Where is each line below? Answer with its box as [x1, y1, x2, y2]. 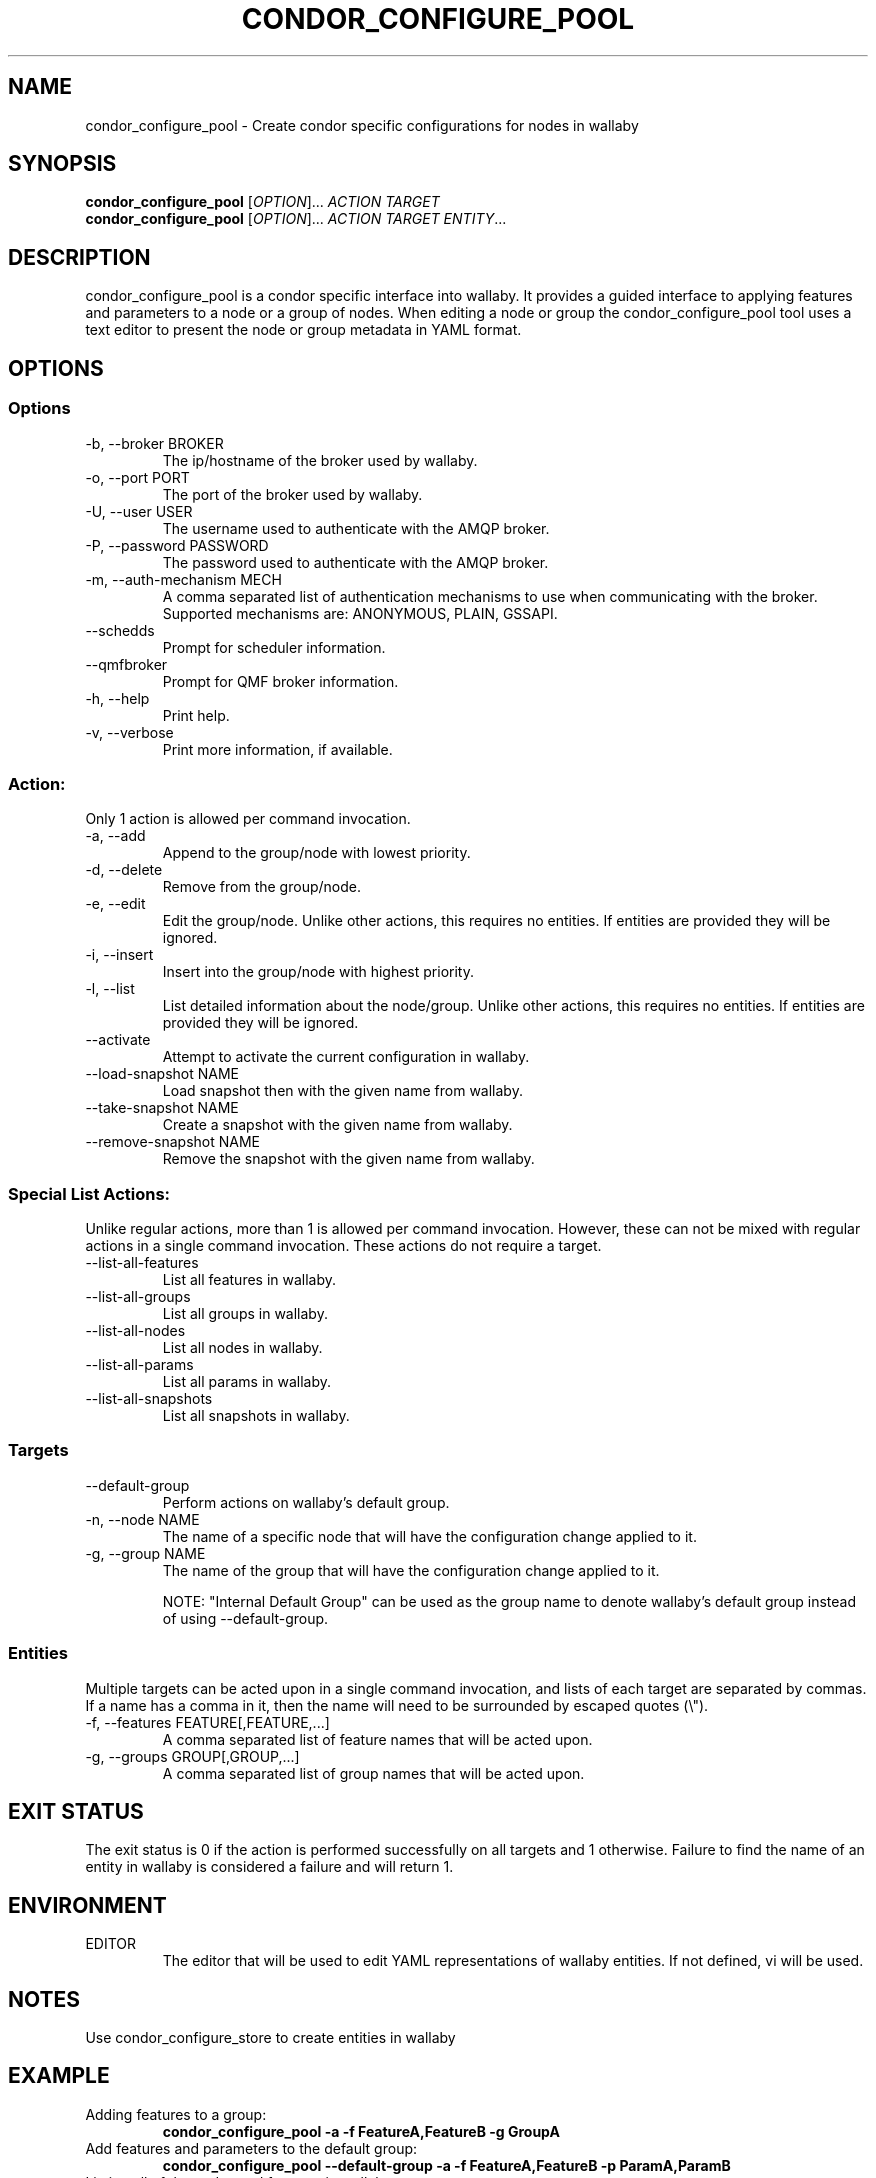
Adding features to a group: [85, 2105, 267, 2123]
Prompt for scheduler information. [162, 638, 386, 656]
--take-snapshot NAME [85, 1099, 239, 1117]
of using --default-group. [162, 1609, 329, 1627]
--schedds [85, 621, 155, 639]
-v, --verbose [85, 723, 174, 741]
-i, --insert [85, 946, 154, 964]
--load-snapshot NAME [85, 1065, 240, 1083]
